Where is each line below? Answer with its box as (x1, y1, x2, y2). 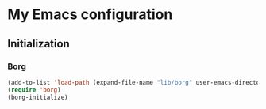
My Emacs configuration (7, 6, 173, 24)
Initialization (7, 37, 71, 51)
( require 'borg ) (7, 85, 61, 94)
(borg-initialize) (7, 93, 68, 101)
